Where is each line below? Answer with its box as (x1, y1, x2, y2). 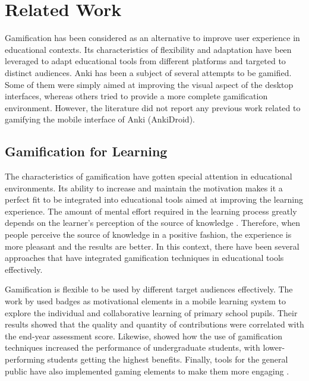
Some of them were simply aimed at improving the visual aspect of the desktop (5, 78, 294, 90)
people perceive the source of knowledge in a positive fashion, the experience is (5, 228, 292, 241)
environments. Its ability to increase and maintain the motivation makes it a (5, 181, 283, 194)
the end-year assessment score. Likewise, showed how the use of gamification (5, 329, 283, 342)
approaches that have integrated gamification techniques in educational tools (5, 251, 284, 264)
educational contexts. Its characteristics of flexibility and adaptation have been (5, 43, 292, 55)
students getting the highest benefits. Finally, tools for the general (47, 352, 288, 365)
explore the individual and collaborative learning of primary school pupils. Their (5, 306, 298, 319)
